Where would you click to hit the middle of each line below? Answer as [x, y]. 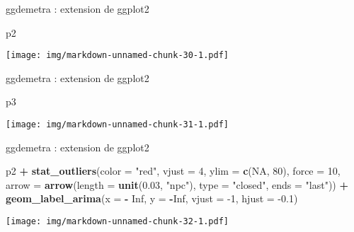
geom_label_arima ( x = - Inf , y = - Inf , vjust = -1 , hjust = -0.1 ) [152, 198]
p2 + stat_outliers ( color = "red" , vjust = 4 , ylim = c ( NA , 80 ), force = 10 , [173, 171]
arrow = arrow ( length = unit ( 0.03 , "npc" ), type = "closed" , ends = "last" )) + [177, 184]
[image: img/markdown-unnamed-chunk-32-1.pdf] [117, 222]
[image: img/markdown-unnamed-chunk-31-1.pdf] [117, 125]
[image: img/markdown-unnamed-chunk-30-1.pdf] [117, 56]
